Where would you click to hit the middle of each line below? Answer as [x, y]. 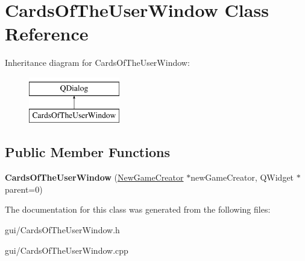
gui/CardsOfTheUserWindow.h [62, 230]
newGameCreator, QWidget [242, 177]
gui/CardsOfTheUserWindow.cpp [67, 250]
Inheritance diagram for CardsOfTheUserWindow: [97, 63]
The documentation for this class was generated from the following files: [138, 209]
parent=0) [24, 189]
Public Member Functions [87, 152]
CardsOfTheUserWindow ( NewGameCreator [94, 177]
